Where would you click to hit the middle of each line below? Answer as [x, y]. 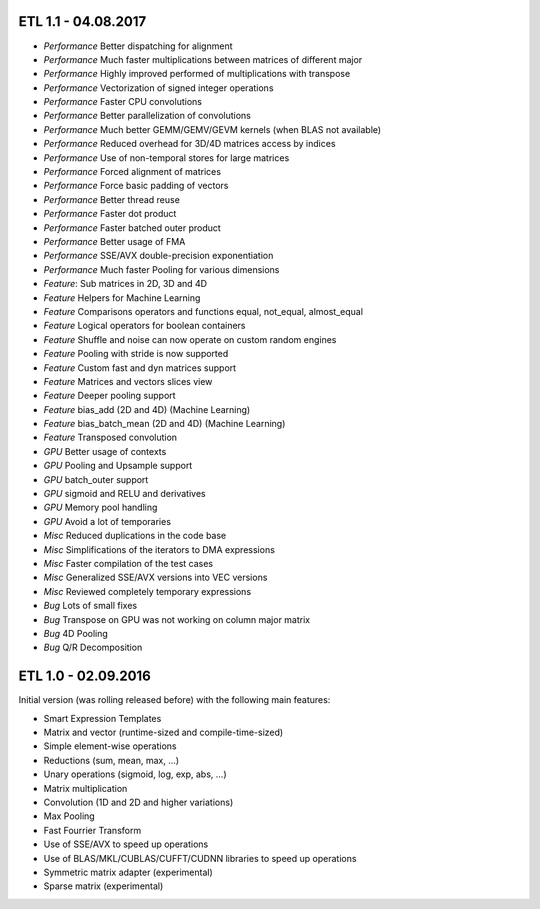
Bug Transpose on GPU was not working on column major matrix [176, 619]
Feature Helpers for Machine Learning [122, 297]
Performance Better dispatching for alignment [138, 46]
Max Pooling [69, 816]
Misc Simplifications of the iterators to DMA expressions [159, 549]
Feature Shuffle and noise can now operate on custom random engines [190, 339]
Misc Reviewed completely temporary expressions [147, 591]
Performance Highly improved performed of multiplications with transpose [197, 74]
